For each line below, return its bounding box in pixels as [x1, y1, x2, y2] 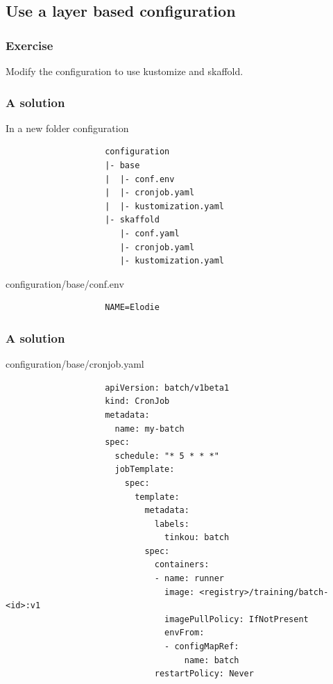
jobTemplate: [114, 464, 175, 475]
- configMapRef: [164, 642, 239, 652]
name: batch [184, 655, 239, 665]
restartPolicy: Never [154, 669, 254, 679]
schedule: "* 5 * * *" [114, 450, 219, 461]
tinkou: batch [164, 532, 230, 543]
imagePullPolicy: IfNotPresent [164, 614, 309, 624]
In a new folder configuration [6, 120, 129, 135]
